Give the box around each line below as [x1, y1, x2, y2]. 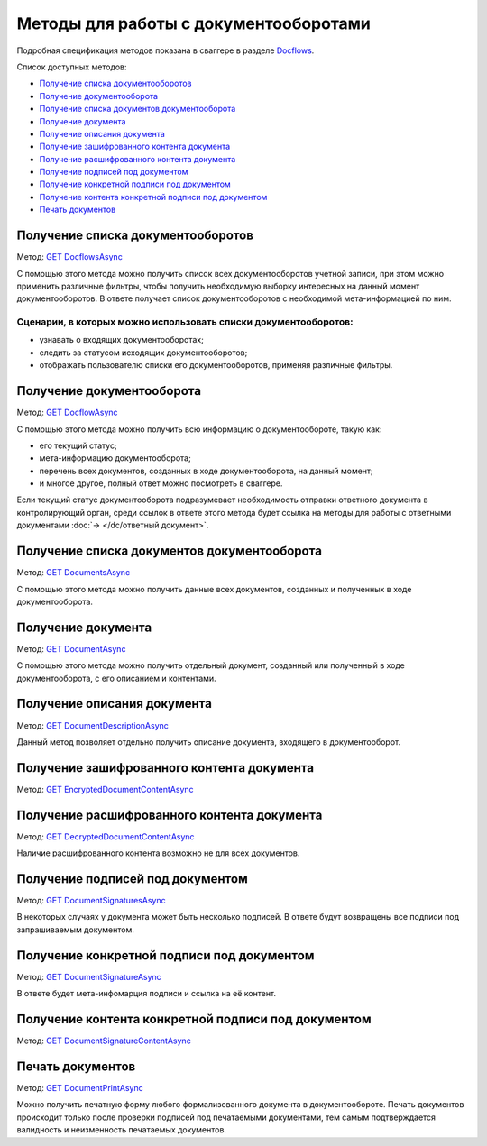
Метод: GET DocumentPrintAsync [16, 1082, 143, 1093]
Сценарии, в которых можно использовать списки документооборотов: [16, 316, 354, 328]
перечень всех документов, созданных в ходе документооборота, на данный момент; [39, 465, 373, 476]
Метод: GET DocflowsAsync [16, 252, 124, 262]
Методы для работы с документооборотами [16, 14, 372, 33]
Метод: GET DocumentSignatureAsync [16, 971, 161, 982]
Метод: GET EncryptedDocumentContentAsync [16, 784, 194, 794]
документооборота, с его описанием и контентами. [16, 673, 216, 683]
